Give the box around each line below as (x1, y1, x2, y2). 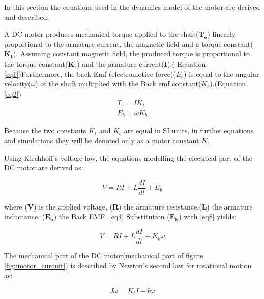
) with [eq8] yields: (179, 211, 237, 222)
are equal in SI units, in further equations (124, 125, 254, 136)
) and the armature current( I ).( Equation (77, 58, 206, 69)
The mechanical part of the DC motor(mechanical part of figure (4, 250, 203, 260)
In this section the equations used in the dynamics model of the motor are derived (4, 2, 260, 12)
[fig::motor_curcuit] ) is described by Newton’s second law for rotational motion (4, 260, 252, 271)
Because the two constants (4, 125, 86, 136)
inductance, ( (4, 211, 45, 222)
